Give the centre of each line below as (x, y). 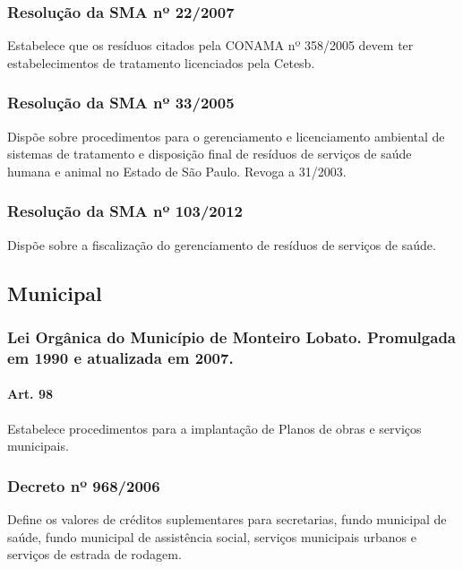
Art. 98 (30, 394)
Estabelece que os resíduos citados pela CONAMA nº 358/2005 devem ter (210, 45)
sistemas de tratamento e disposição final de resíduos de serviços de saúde (210, 154)
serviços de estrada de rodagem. (94, 554)
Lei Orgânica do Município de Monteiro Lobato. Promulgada (231, 336)
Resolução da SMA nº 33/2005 (121, 103)
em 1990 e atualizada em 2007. (120, 357)
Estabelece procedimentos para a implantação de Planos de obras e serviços (214, 428)
